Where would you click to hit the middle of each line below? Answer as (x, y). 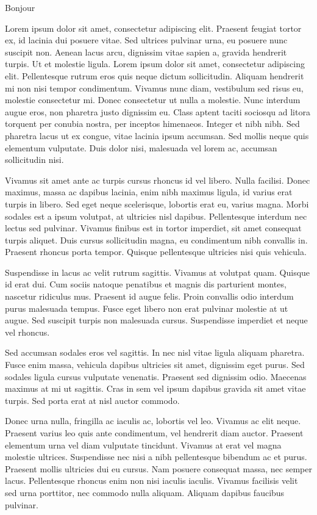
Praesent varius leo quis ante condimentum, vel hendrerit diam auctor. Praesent (154, 433)
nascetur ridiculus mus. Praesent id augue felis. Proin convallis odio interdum (149, 296)
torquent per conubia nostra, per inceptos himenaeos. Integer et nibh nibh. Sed (152, 124)
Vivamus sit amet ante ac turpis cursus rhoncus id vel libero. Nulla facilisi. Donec (158, 180)
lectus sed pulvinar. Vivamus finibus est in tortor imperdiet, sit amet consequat (153, 228)
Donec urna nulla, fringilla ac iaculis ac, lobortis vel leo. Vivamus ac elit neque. (153, 421)
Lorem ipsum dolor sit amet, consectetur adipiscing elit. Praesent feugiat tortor (153, 28)
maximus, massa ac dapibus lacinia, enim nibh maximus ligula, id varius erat (149, 192)
